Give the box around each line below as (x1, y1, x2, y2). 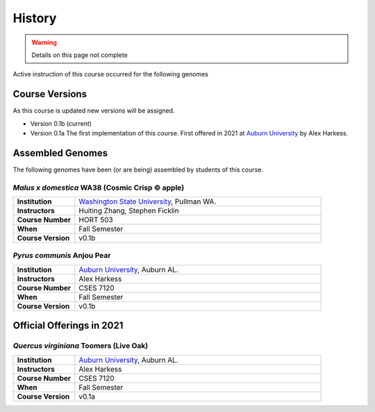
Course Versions (12, 88, 87, 100)
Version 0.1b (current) (30, 119, 92, 128)
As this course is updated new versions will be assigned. (12, 106, 175, 115)
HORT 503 (78, 215, 114, 225)
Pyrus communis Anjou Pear (12, 251, 111, 261)
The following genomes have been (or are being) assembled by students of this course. (12, 165, 264, 174)
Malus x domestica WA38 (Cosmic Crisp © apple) (12, 183, 185, 192)
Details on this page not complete (31, 51, 128, 59)
